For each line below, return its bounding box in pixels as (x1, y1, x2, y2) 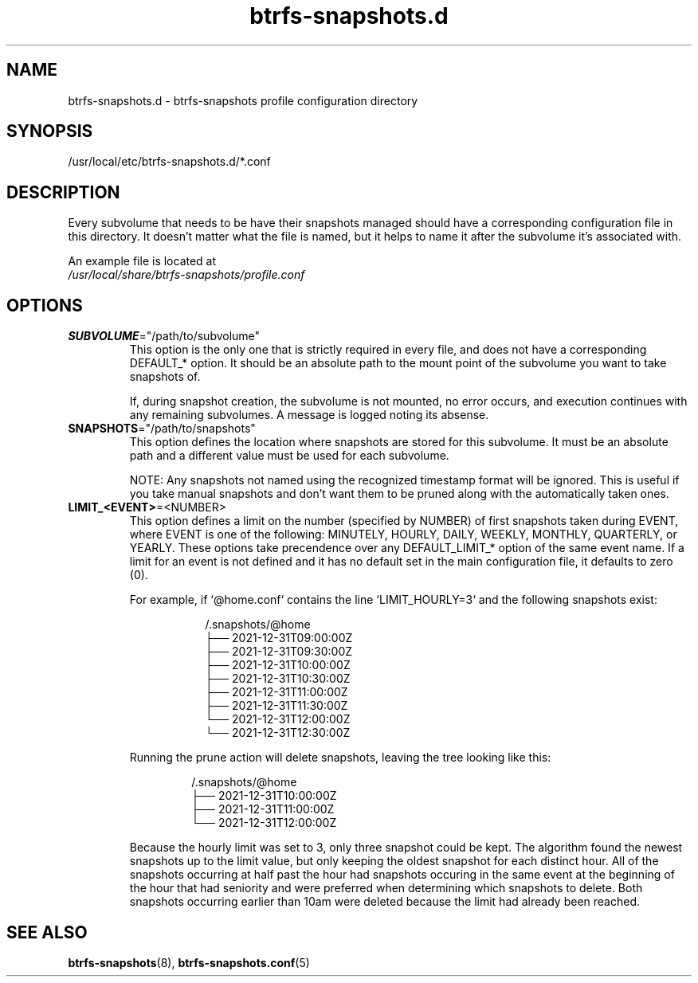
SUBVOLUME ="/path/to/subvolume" (68, 329, 261, 343)
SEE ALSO (6, 922, 88, 942)
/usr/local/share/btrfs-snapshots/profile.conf (68, 268, 305, 282)
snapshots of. (129, 370, 201, 384)
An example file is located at (68, 254, 217, 268)
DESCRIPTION (6, 182, 120, 202)
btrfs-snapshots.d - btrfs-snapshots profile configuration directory (68, 93, 418, 108)
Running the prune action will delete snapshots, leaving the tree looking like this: (129, 750, 551, 765)
